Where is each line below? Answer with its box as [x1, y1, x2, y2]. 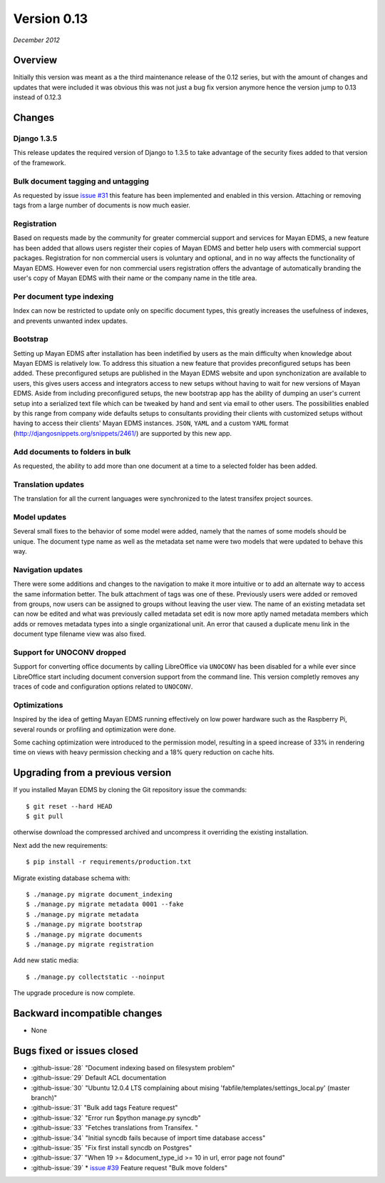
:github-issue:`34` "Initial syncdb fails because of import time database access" [31, 1133, 266, 1142]
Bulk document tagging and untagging [13, 176, 150, 186]
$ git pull [26, 812, 64, 821]
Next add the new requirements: [13, 841, 108, 849]
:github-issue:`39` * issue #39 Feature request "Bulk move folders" [31, 1163, 228, 1172]
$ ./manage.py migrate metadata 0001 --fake [26, 900, 185, 909]
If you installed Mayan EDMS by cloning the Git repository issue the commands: [13, 786, 247, 794]
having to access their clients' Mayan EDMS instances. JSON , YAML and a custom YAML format [13, 419, 289, 428]
